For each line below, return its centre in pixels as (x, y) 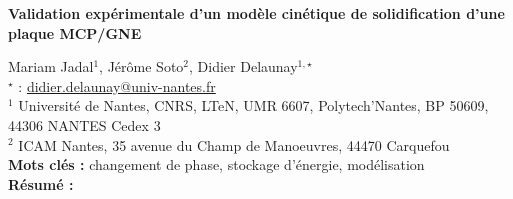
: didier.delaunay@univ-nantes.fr (117, 85)
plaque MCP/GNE (75, 32)
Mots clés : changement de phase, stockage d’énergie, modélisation (216, 164)
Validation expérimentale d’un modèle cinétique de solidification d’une (256, 13)
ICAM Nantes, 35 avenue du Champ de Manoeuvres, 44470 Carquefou (234, 144)
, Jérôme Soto (141, 66)
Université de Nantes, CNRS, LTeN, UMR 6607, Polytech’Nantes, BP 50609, (253, 105)
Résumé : (41, 183)
